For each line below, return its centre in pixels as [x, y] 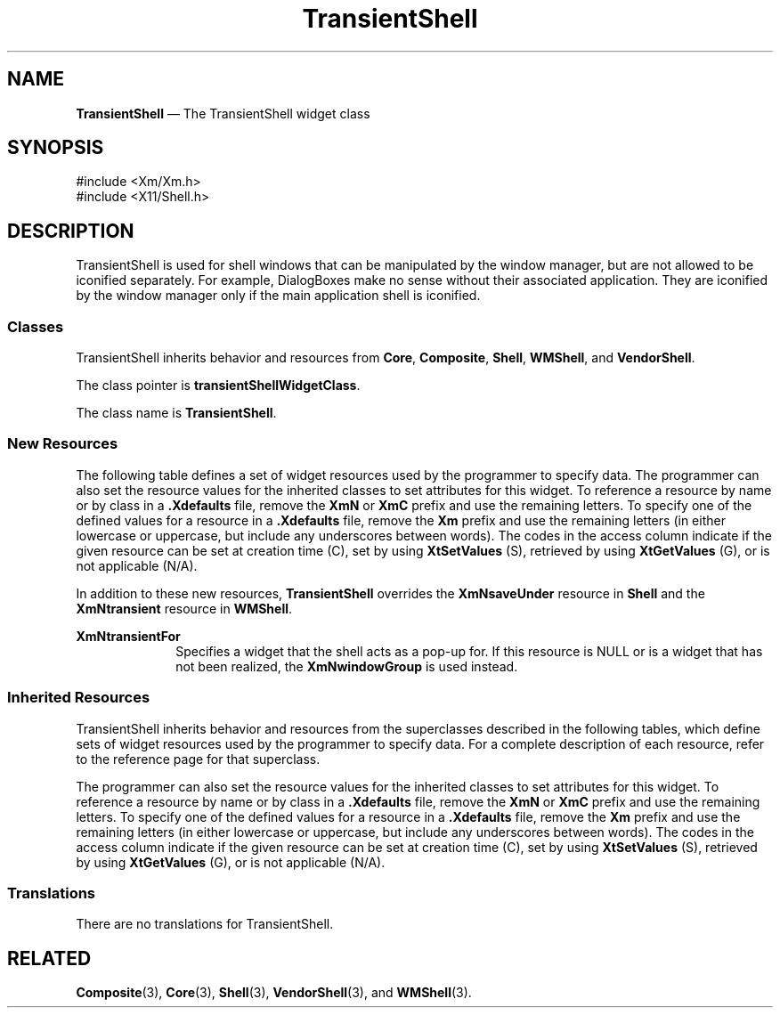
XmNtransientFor [128, 636]
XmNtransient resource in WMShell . [184, 608]
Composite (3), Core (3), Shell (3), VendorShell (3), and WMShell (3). [274, 993]
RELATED [49, 958]
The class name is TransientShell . [176, 413]
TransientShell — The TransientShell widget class [223, 113]
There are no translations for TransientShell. [205, 924]
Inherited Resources [79, 698]
